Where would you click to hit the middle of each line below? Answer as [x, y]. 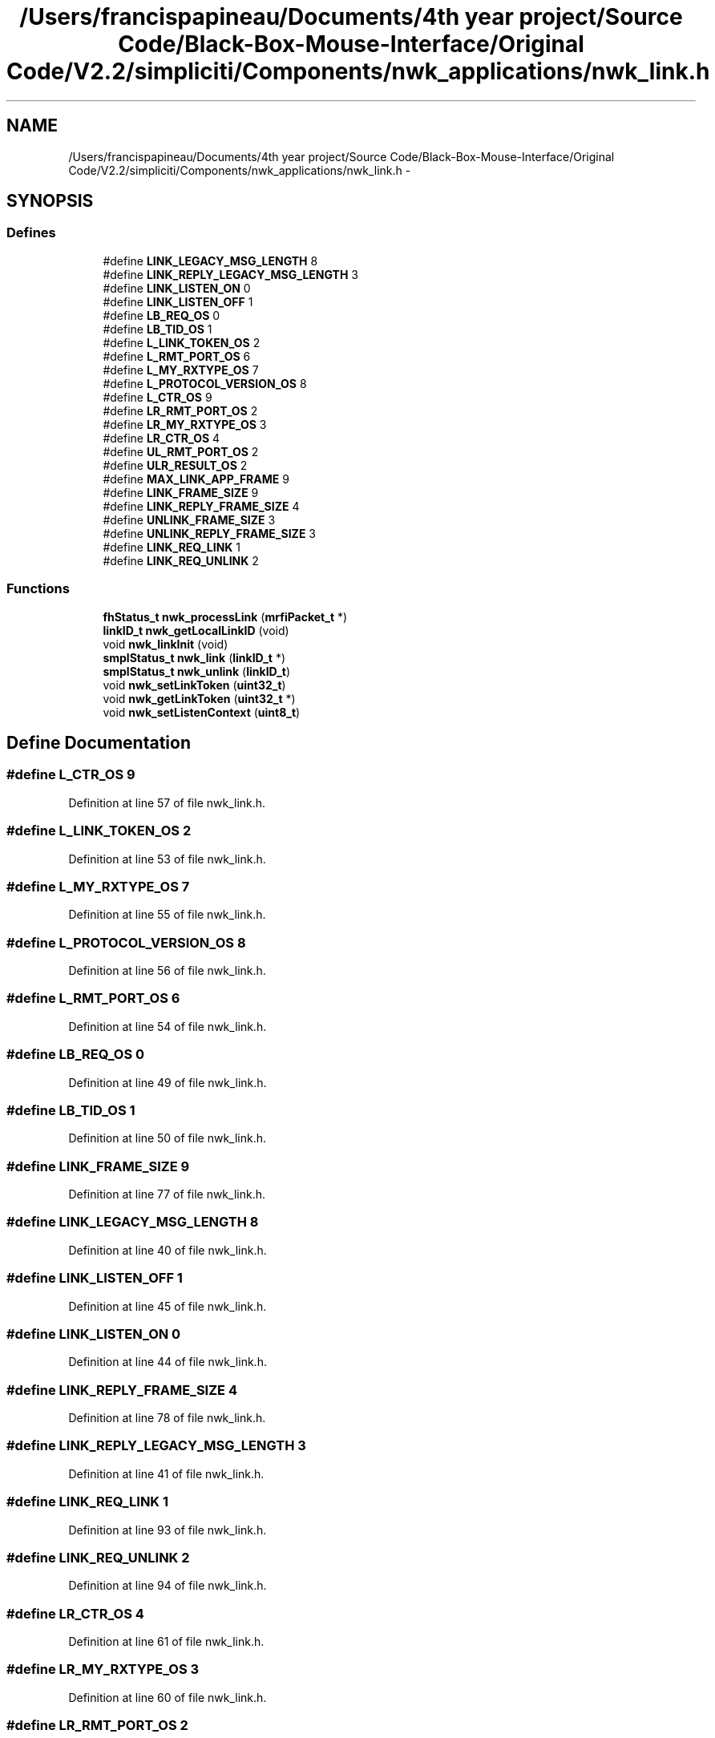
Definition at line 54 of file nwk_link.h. [168, 1026]
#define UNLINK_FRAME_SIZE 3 [189, 519]
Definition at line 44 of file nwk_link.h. [168, 1362]
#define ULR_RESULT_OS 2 [175, 465]
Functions [38, 589]
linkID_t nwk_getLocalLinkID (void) [196, 630]
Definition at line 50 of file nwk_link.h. [167, 1138]
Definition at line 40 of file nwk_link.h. [168, 1250]
